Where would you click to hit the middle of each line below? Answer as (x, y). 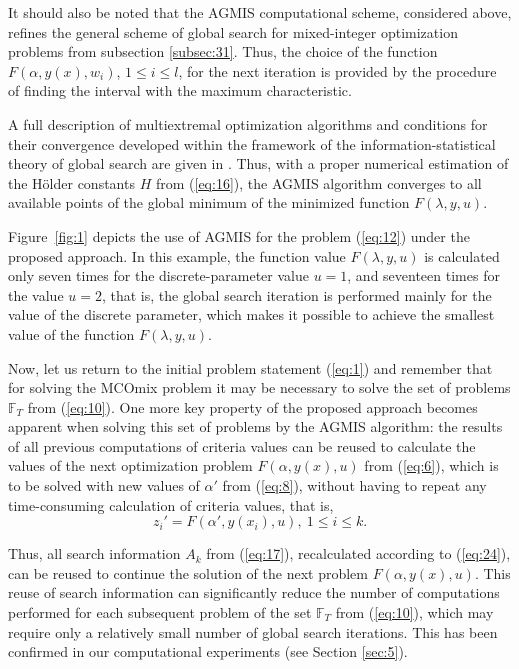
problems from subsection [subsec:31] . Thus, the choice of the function (223, 51)
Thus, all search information (94, 553)
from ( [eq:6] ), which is (431, 465)
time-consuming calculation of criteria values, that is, (171, 504)
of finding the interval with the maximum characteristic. (180, 90)
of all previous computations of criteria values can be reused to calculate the (242, 445)
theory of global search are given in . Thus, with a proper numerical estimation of (258, 163)
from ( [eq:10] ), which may (414, 612)
